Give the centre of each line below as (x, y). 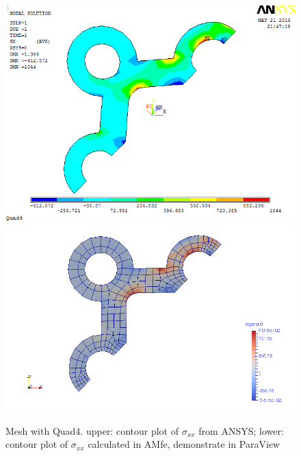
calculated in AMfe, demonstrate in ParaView (184, 444)
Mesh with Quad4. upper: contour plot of (92, 430)
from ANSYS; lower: (241, 430)
